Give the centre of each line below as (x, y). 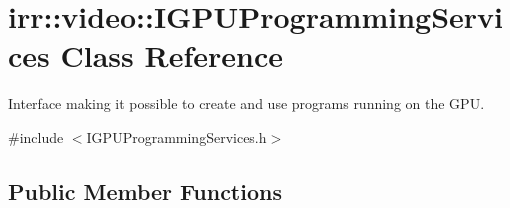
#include (36, 136)
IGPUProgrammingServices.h (176, 136)
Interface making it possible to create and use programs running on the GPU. (246, 103)
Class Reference (171, 55)
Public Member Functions (145, 190)
